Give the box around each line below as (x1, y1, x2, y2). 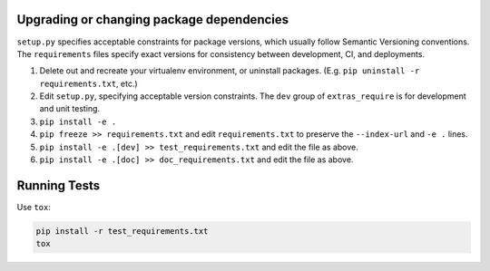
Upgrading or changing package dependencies (16, 12, 289, 27)
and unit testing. (39, 103, 100, 114)
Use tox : (16, 201, 52, 212)
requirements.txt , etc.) (39, 78, 138, 89)
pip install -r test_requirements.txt (35, 226, 209, 236)
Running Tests (16, 178, 100, 193)
